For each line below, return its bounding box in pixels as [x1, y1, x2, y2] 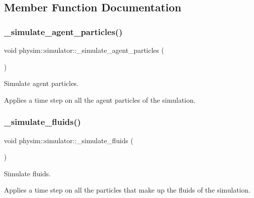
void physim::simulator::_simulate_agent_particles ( [4, 45, 164, 55]
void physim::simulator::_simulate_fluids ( [4, 135, 133, 145]
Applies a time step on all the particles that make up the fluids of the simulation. [4, 185, 251, 195]
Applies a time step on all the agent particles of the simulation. [4, 94, 196, 105]
